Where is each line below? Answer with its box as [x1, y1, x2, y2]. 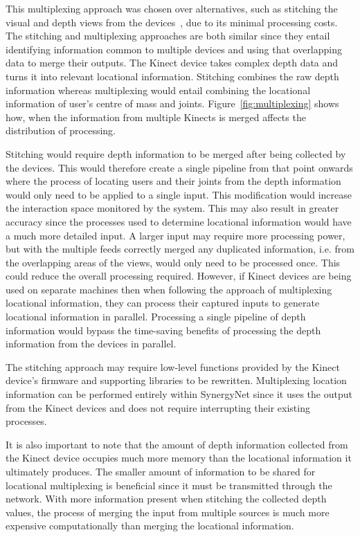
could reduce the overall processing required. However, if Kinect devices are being [6, 268, 352, 283]
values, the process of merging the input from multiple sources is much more [6, 504, 330, 519]
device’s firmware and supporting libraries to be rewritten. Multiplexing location [6, 373, 347, 388]
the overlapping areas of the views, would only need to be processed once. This [6, 255, 341, 269]
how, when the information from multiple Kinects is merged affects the [6, 109, 306, 124]
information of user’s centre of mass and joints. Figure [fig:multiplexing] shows [6, 96, 339, 111]
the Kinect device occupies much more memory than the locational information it [6, 450, 352, 465]
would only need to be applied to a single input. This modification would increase [6, 187, 352, 201]
